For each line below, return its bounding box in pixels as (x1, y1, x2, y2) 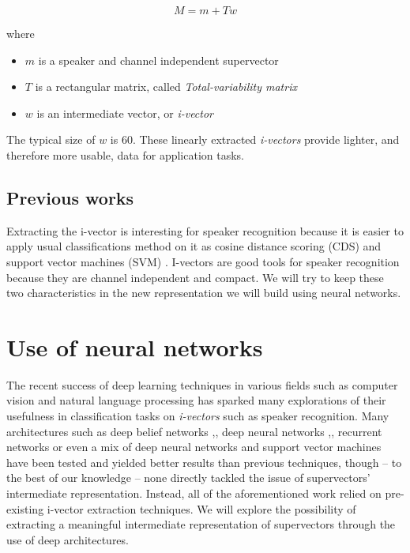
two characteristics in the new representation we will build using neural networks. (6, 284, 401, 301)
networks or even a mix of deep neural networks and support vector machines (6, 438, 382, 455)
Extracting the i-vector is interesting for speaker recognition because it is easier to (6, 222, 404, 239)
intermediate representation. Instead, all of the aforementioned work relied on (6, 485, 382, 502)
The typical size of (6, 131, 96, 148)
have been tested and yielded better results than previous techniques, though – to (6, 453, 402, 470)
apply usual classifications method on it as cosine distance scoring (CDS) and (6, 238, 382, 254)
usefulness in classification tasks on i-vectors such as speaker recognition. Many (6, 408, 389, 424)
